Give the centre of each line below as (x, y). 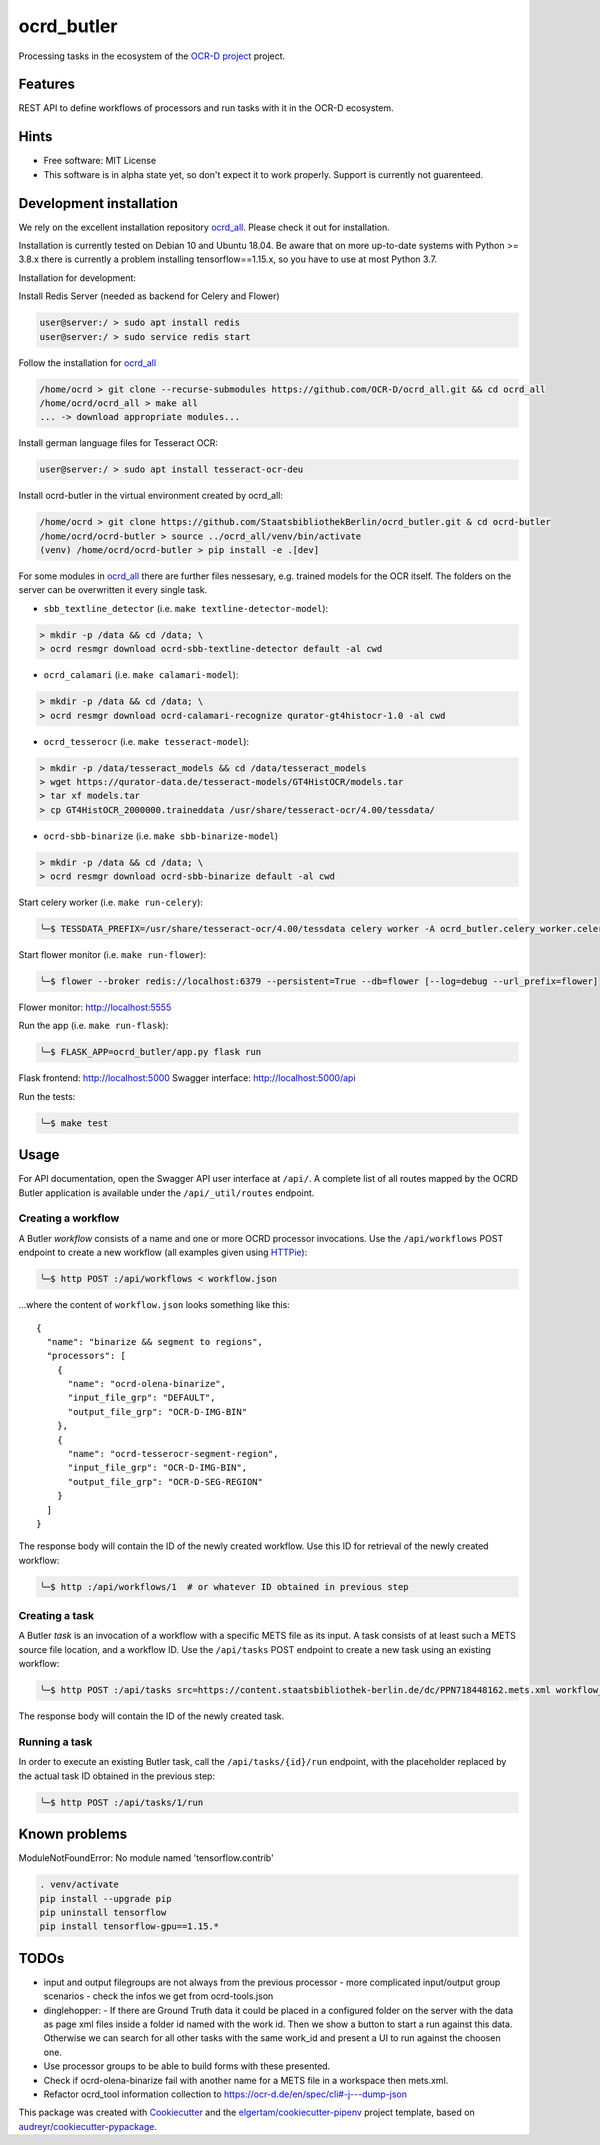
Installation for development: (77, 277)
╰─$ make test (74, 1123)
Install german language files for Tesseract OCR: (118, 443)
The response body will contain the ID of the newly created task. (151, 1716)
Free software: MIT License (100, 161)
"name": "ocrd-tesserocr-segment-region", (173, 1454)
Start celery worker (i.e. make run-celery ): (111, 902)
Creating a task (56, 1616)
